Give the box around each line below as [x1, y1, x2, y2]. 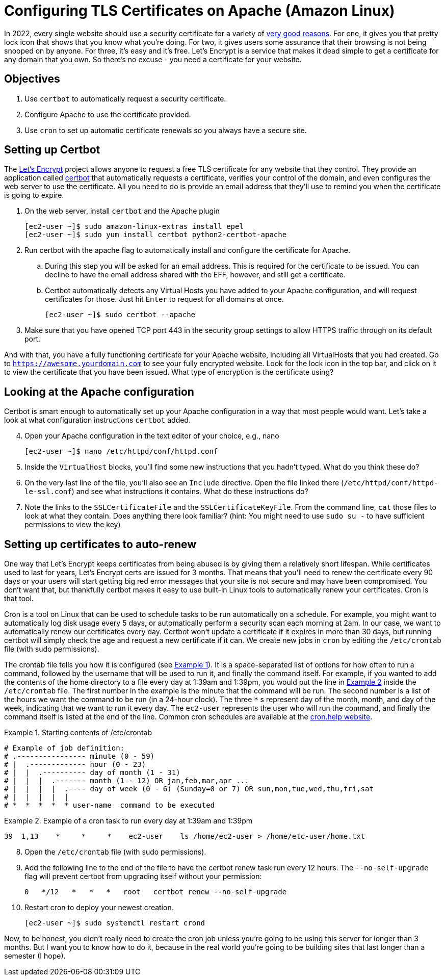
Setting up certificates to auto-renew [4, 537, 197, 551]
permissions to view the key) [24, 520, 121, 529]
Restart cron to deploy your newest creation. [24, 903, 174, 912]
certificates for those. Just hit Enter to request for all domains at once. [45, 295, 284, 304]
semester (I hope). [4, 951, 66, 961]
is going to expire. [4, 191, 64, 200]
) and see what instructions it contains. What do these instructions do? [71, 487, 308, 496]
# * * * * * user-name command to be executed [4, 801, 215, 810]
